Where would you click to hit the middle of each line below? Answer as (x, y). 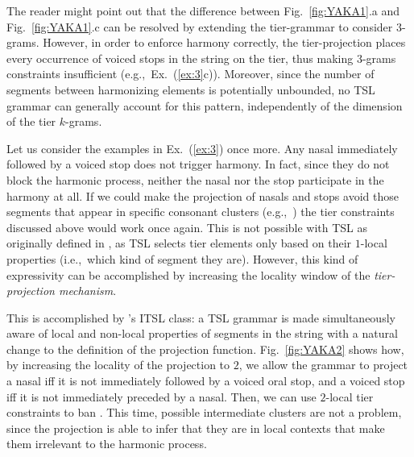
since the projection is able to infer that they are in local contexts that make (196, 428)
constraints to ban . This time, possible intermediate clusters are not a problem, (204, 412)
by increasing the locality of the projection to (118, 365)
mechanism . (87, 291)
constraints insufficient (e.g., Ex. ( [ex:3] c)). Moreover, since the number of (190, 74)
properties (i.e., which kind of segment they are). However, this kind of (182, 258)
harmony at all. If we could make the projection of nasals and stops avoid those (203, 195)
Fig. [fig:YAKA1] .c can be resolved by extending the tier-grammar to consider (200, 26)
